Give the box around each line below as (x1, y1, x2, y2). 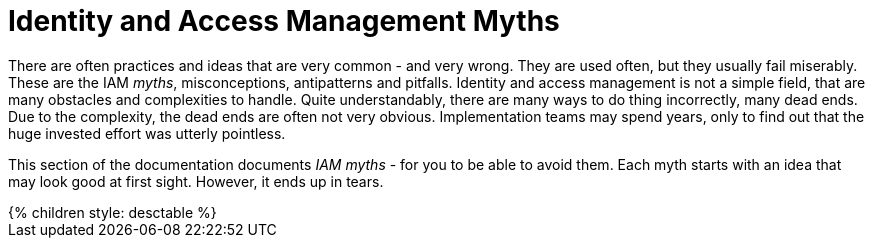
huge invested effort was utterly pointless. (8, 124, 286, 142)
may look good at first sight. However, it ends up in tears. (8, 172, 384, 190)
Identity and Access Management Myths (8, 4, 560, 38)
